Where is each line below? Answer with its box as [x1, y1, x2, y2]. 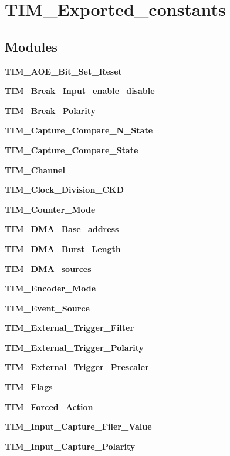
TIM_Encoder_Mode [5, 282, 96, 294]
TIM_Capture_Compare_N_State [5, 124, 153, 136]
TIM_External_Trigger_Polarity [5, 341, 144, 353]
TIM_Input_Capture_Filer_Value [5, 420, 152, 432]
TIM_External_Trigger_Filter [5, 321, 134, 334]
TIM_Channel [5, 163, 65, 176]
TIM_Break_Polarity [5, 104, 96, 116]
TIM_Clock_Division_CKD [5, 183, 124, 196]
